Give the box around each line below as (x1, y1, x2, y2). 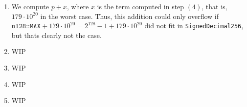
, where (67, 1, 89, 11)
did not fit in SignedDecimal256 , (144, 20, 244, 31)
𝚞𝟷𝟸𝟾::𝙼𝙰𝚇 (11, 23, 41, 30)
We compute (11, 1, 49, 11)
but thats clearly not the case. (11, 30, 102, 40)
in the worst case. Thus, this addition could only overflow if (40, 11, 219, 21)
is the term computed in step (97, 1, 184, 11)
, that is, (202, 1, 227, 11)
